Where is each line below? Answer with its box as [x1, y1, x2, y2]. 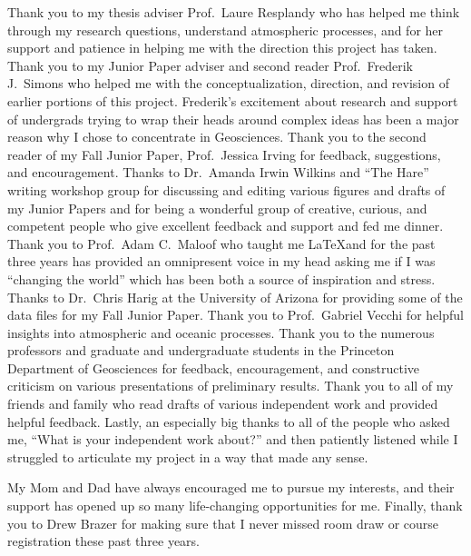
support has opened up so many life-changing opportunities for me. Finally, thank [7, 496, 463, 515]
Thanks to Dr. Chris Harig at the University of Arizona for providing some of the [7, 287, 463, 306]
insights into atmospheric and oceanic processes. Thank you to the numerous [7, 323, 435, 342]
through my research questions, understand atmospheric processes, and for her [7, 20, 444, 39]
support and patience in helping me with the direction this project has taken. [7, 38, 437, 57]
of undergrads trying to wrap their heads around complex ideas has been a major [7, 109, 459, 128]
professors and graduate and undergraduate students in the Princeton [7, 341, 395, 360]
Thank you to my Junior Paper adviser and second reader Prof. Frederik [7, 55, 413, 74]
